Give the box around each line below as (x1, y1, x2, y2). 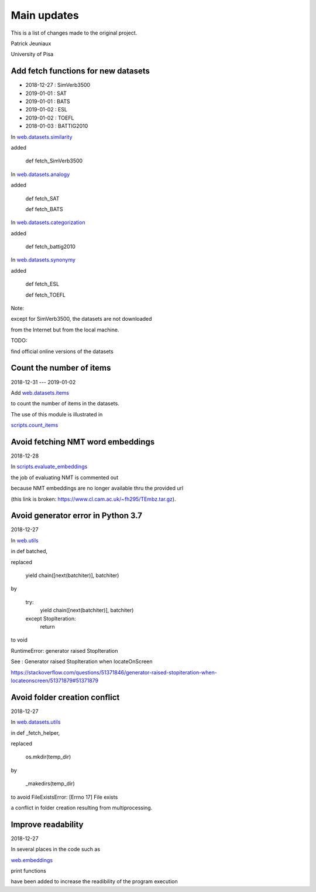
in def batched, (11, 548, 48, 555)
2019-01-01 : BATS (25, 98, 70, 105)
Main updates (11, 9, 79, 22)
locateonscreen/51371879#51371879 (11, 677, 99, 684)
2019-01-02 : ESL (25, 106, 67, 113)
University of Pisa (11, 50, 54, 58)
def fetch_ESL (25, 280, 60, 287)
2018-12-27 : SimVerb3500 (25, 82, 91, 89)
